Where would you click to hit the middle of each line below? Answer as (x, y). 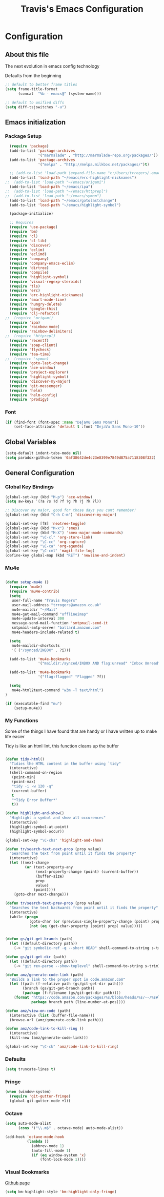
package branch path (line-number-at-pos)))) (78, 1002)
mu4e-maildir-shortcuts (36, 645)
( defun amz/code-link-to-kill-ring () (44, 1029)
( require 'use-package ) (33, 227)
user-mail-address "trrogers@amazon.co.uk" (56, 605)
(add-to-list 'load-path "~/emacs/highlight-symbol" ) (65, 205)
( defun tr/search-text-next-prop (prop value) (53, 849)
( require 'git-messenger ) (36, 386)
